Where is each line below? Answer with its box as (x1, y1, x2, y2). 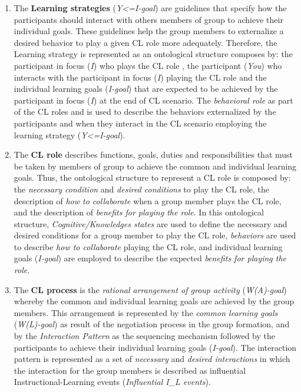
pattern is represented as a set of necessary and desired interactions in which (14, 353, 290, 365)
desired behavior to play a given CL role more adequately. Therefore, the (14, 36, 277, 48)
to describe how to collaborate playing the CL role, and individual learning (14, 240, 283, 253)
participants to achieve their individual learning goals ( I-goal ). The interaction (14, 341, 297, 353)
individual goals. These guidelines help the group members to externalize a (14, 25, 284, 37)
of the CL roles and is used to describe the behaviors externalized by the (14, 105, 276, 118)
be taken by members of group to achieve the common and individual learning (14, 160, 297, 172)
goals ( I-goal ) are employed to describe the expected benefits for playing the (14, 252, 287, 264)
